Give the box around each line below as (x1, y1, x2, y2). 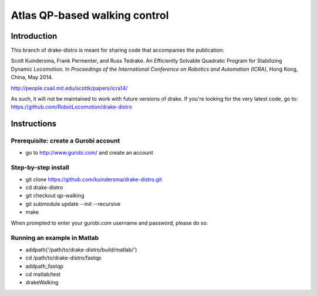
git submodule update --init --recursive (25, 200, 121, 207)
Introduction (11, 31, 58, 41)
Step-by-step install (11, 164, 70, 172)
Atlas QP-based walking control (11, 9, 169, 22)
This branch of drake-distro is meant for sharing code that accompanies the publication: (11, 47, 224, 54)
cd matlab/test (25, 270, 61, 278)
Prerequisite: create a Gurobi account (11, 137, 120, 145)
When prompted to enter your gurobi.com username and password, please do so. (11, 219, 208, 226)
